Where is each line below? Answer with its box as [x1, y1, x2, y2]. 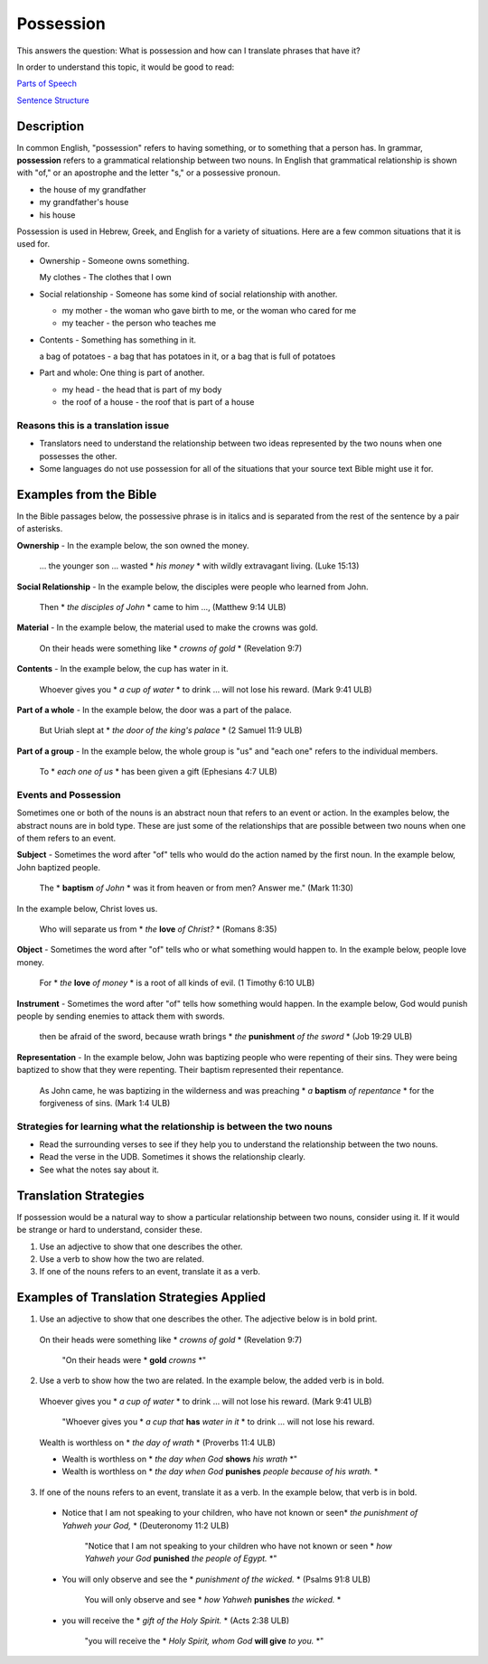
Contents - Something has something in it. [39, 334, 197, 345]
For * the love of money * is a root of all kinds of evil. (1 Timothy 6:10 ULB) [39, 977, 315, 989]
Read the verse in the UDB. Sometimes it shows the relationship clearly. [39, 1152, 306, 1162]
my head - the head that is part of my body [61, 384, 222, 395]
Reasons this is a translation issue [16, 419, 170, 432]
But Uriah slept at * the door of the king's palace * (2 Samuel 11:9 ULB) [39, 725, 303, 736]
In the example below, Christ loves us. [16, 903, 158, 914]
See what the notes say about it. [39, 1164, 160, 1175]
